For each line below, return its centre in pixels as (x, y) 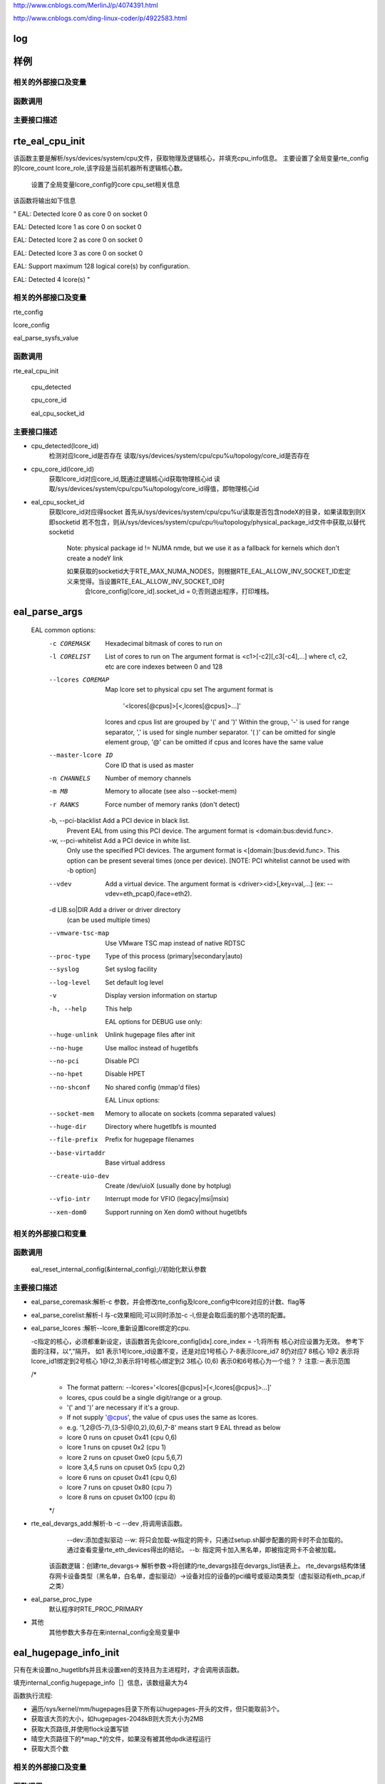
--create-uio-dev (79, 1176)
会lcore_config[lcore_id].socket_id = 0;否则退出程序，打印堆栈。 (179, 591)
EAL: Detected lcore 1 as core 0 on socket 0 (77, 227)
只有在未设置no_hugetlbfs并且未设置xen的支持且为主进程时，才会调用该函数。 (128, 1669)
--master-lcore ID (81, 755)
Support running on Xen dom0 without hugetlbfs (176, 1212)
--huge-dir (68, 1127)
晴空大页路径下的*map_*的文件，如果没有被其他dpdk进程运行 (121, 1738)
